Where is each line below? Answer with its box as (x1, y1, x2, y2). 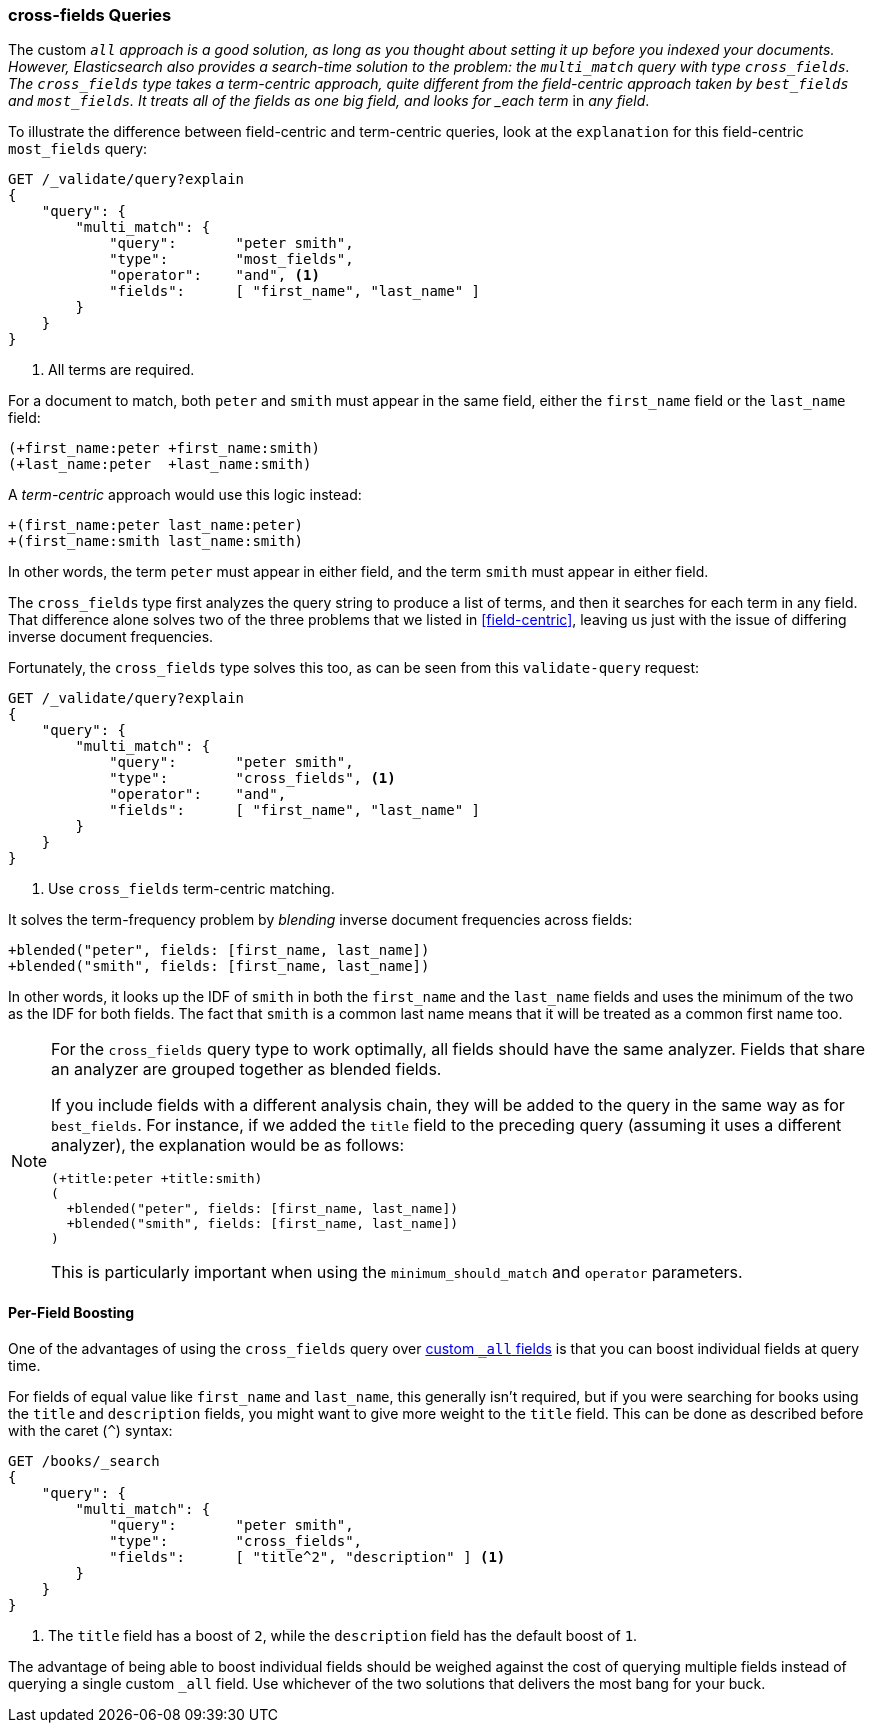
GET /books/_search (8, 1452, 160, 1469)
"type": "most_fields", (109, 251, 354, 268)
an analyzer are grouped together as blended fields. (51, 1059, 442, 1080)
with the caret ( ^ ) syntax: (8, 1421, 173, 1439)
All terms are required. (48, 361, 195, 379)
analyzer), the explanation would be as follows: (51, 1135, 405, 1156)
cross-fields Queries (8, 5, 172, 25)
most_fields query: (8, 140, 148, 158)
